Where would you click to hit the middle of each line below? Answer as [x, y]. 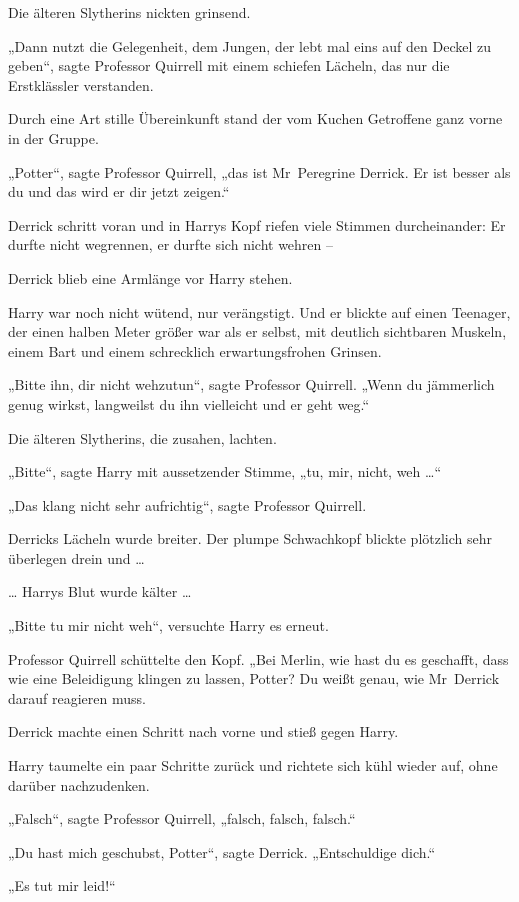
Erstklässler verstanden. [81, 84]
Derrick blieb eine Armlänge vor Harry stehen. [150, 277]
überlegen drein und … [76, 557]
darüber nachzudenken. [79, 784]
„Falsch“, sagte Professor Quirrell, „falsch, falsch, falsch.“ [182, 818]
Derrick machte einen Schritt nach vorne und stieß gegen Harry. [203, 731]
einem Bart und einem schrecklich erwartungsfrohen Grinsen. [195, 350]
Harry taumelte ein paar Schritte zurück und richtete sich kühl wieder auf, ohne [253, 765]
